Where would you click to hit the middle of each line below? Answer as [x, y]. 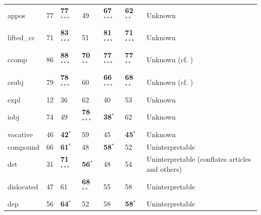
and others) [164, 169]
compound [24, 146]
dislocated [23, 186]
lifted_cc [21, 37]
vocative [20, 134]
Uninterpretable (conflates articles [199, 159]
